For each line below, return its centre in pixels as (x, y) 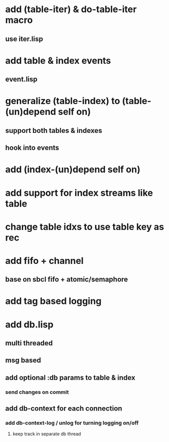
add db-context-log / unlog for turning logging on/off (72, 423)
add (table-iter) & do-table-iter (71, 9)
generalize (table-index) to (63, 101)
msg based (23, 361)
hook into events (32, 148)
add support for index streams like (79, 193)
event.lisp (22, 79)
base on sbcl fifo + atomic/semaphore (67, 279)
